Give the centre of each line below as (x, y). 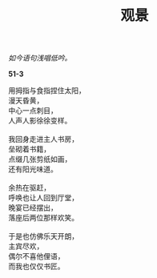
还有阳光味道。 (33, 169)
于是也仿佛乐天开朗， (43, 236)
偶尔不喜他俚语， (36, 256)
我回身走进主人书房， (43, 139)
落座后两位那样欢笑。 (43, 218)
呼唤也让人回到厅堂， (43, 198)
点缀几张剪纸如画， (40, 159)
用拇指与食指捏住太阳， (47, 91)
